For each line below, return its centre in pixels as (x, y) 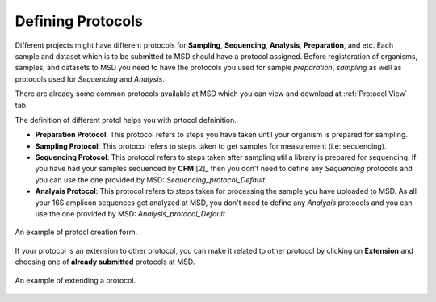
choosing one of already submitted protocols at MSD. (105, 262)
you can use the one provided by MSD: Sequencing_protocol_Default (150, 180)
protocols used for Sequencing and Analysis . (90, 79)
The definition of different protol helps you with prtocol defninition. (126, 120)
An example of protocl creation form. (76, 232)
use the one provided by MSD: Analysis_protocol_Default (130, 214)
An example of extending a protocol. (75, 280)
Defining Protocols (79, 21)
